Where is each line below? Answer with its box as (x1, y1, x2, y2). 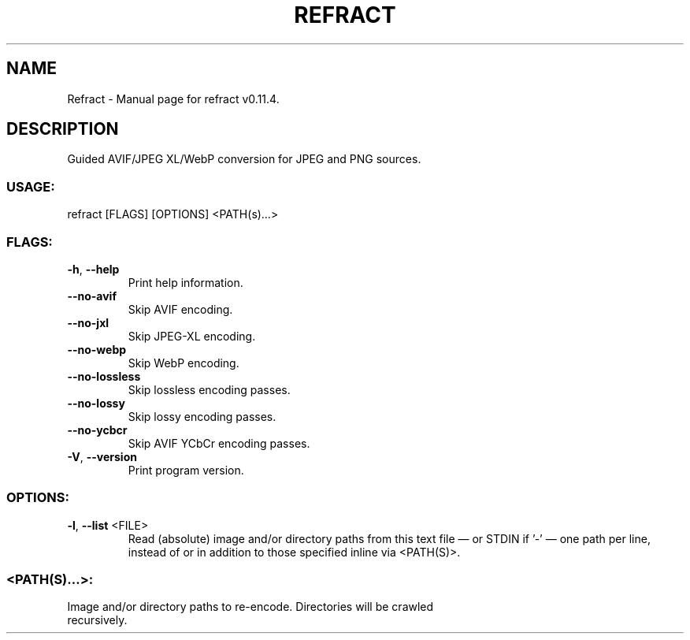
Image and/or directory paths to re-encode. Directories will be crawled (67, 600, 434, 614)
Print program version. (128, 463, 244, 477)
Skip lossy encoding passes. (128, 409, 276, 423)
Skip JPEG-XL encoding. (128, 329, 256, 343)
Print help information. (128, 275, 243, 289)
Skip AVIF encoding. (128, 302, 233, 316)
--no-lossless (67, 369, 141, 383)
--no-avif (67, 288, 117, 303)
